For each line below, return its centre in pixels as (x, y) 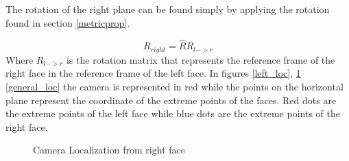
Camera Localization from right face (109, 150)
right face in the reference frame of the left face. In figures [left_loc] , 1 (153, 73)
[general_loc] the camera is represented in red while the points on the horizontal (174, 87)
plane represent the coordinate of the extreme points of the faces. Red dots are (171, 100)
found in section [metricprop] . (68, 22)
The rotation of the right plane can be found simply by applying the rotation (168, 9)
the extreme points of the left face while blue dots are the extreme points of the (173, 113)
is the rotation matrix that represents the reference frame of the (201, 59)
